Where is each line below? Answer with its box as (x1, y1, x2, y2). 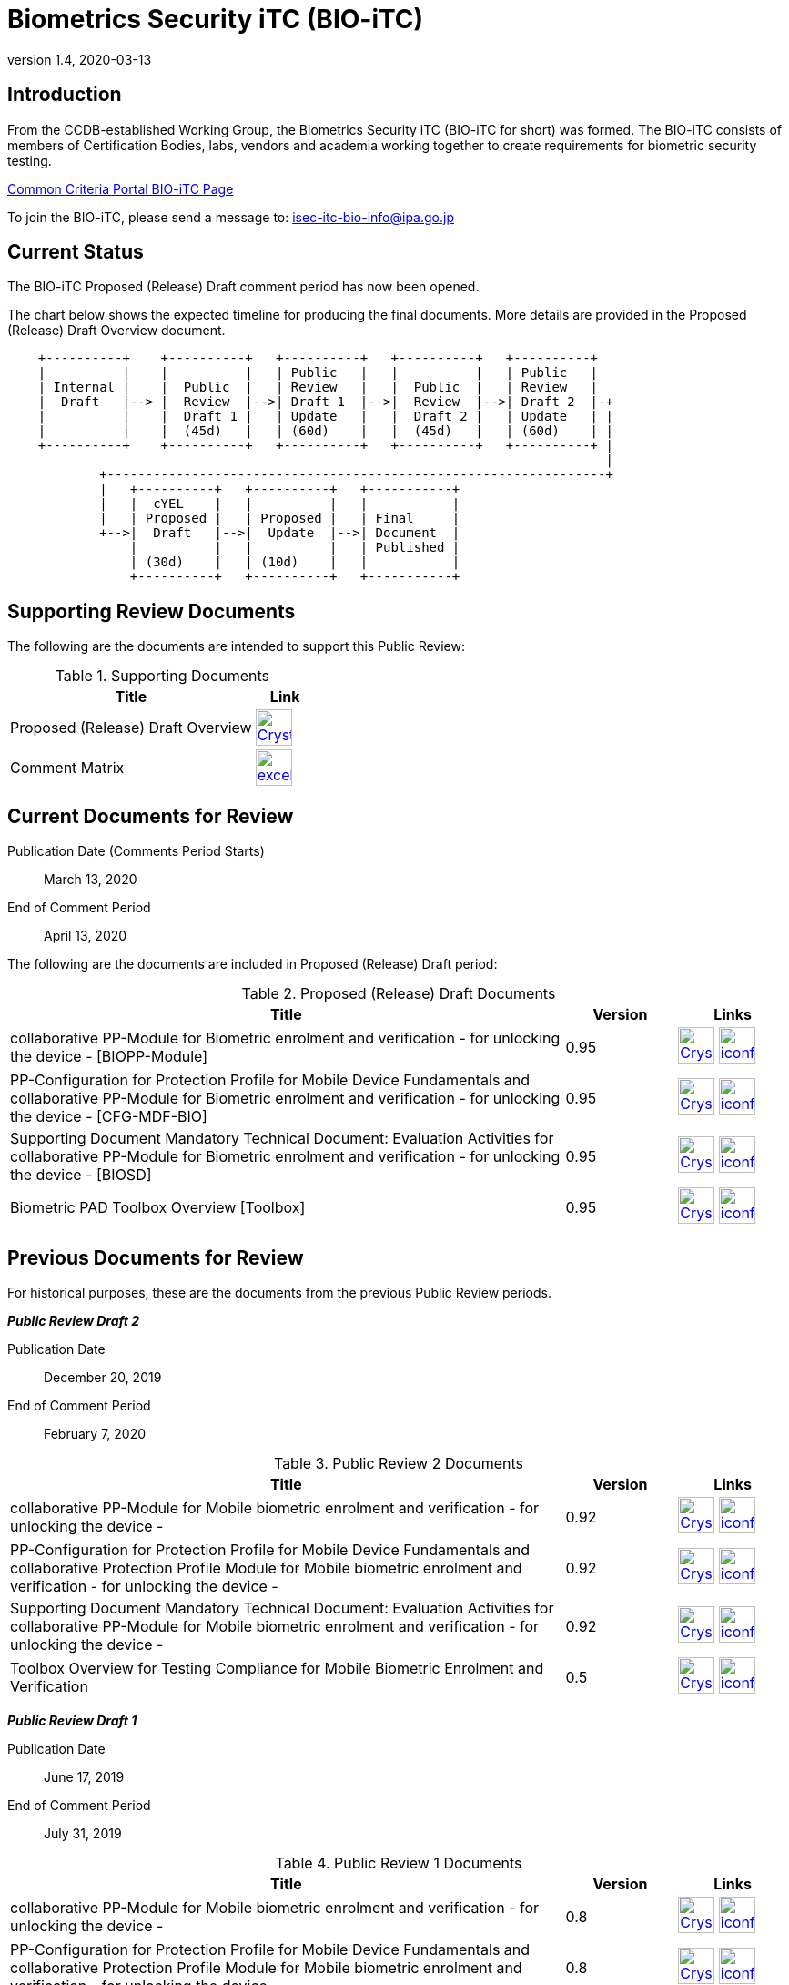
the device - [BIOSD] (10, 1166, 152, 1185)
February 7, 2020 (44, 1425, 147, 1441)
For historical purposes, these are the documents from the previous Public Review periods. (7, 1284, 551, 1300)
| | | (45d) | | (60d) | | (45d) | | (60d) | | (37, 423, 613, 439)
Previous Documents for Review (7, 1246, 304, 1269)
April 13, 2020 (44, 928, 127, 944)
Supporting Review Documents (7, 599, 296, 623)
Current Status (7, 240, 144, 264)
